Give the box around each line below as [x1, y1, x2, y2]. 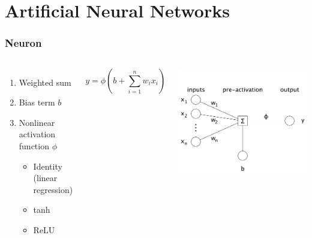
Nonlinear [19, 116, 55, 128]
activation [19, 128, 56, 140]
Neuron [5, 35, 42, 50]
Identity [33, 159, 62, 172]
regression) [33, 183, 73, 195]
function [19, 139, 49, 152]
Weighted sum [19, 76, 71, 88]
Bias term [19, 96, 55, 109]
